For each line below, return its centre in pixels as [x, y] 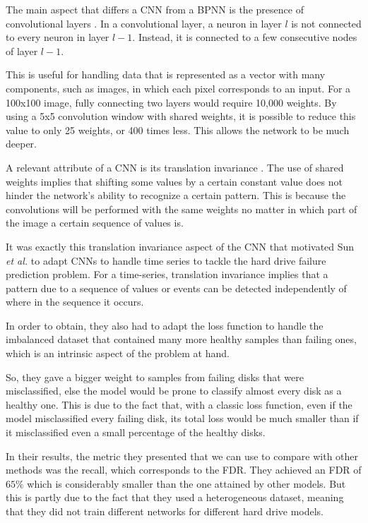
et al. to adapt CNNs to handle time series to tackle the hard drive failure [166, 260]
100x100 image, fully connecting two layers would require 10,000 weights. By [171, 102]
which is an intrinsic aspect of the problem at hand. [118, 353]
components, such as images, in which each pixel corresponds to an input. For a [178, 88]
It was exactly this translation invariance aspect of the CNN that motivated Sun [180, 246]
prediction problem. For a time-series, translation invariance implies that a [167, 274]
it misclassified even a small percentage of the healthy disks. [136, 432]
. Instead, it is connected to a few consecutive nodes [245, 37]
